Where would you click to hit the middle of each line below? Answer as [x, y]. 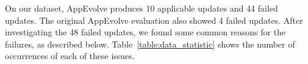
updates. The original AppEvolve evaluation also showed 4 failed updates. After [154, 20]
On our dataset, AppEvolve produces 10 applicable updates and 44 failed [141, 8]
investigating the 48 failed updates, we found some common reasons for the [145, 32]
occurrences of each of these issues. [70, 56]
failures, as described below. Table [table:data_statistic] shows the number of [150, 44]
